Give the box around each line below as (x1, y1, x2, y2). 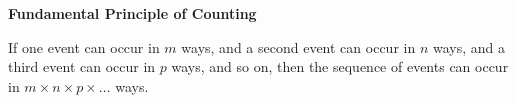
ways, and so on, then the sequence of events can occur (171, 56, 509, 77)
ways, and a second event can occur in (181, 36, 416, 57)
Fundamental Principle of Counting (8, 3, 257, 23)
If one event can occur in (8, 36, 160, 57)
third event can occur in (8, 56, 156, 77)
